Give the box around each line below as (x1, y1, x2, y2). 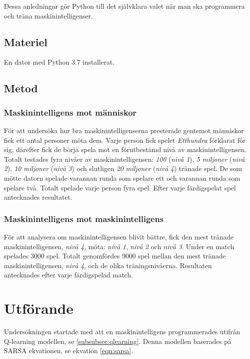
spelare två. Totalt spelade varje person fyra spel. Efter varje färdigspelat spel (4, 182, 236, 192)
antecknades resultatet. (4, 192, 72, 202)
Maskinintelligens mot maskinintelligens (4, 212, 164, 224)
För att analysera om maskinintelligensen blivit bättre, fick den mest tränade (4, 231, 234, 241)
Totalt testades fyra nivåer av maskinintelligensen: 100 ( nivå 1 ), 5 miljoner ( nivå (4, 154, 245, 164)
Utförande (4, 298, 73, 318)
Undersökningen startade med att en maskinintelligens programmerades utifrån (4, 326, 240, 337)
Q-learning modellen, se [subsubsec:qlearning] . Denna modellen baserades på (4, 336, 232, 346)
